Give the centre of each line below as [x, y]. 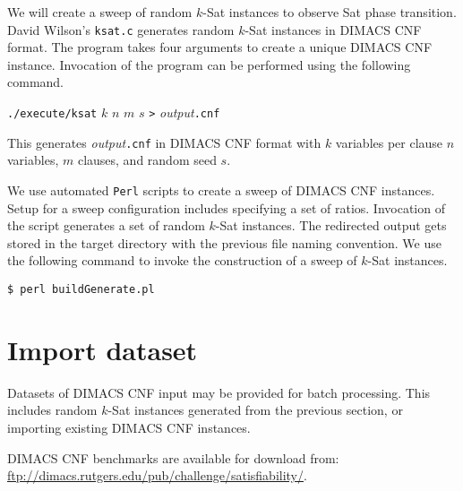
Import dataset [103, 349]
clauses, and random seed [147, 160]
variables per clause [389, 142]
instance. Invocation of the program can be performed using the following [209, 64]
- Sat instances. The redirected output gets [331, 225]
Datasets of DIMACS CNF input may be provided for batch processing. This [219, 392]
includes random [52, 410]
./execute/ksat [52, 114]
